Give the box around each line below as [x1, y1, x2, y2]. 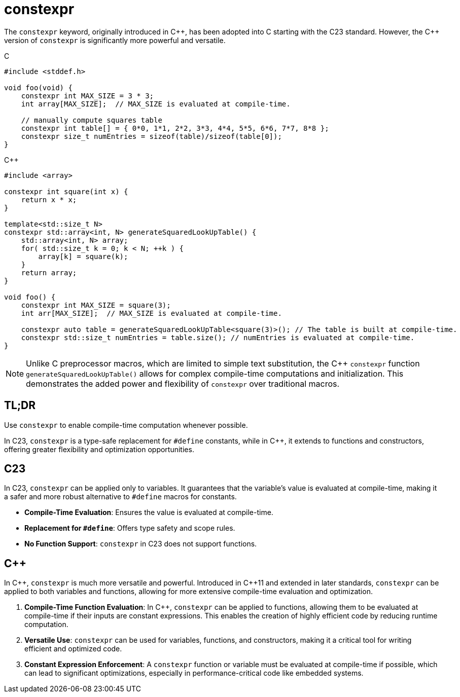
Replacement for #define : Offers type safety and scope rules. [24, 524, 235, 533]
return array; [21, 268, 77, 277]
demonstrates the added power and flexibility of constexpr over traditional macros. [26, 378, 340, 389]
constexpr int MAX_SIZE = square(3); [21, 301, 171, 309]
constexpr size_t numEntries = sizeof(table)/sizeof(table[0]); [21, 132, 282, 140]
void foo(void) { [4, 83, 73, 92]
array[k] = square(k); [38, 252, 128, 261]
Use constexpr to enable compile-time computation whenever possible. [4, 420, 248, 429]
